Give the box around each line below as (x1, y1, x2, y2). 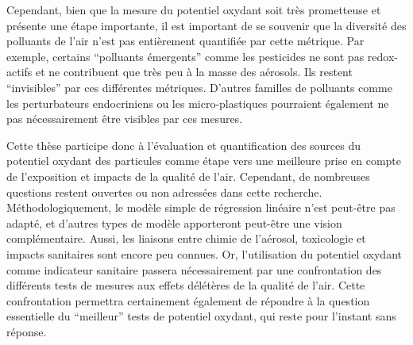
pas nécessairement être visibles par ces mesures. (6, 110, 243, 127)
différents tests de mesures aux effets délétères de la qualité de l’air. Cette (6, 277, 365, 293)
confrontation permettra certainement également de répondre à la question (6, 292, 370, 309)
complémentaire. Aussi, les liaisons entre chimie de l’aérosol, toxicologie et (6, 230, 366, 247)
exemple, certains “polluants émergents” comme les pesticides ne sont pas (6, 48, 365, 64)
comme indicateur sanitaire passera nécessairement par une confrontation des (6, 261, 382, 278)
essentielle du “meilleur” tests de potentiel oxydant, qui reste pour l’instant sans (6, 308, 396, 324)
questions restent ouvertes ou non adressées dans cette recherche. (6, 183, 322, 200)
